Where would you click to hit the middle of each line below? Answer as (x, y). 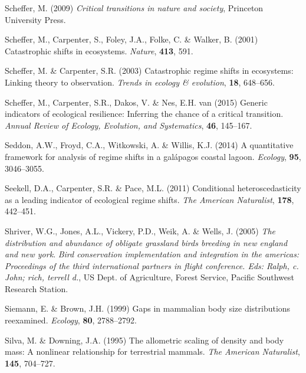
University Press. (35, 19)
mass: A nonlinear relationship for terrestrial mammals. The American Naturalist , (152, 351)
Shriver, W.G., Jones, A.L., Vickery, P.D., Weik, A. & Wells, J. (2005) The (140, 230)
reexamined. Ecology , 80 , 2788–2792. (71, 320)
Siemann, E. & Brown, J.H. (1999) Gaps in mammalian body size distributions (148, 308)
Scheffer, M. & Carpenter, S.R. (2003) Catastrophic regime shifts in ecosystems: (149, 71)
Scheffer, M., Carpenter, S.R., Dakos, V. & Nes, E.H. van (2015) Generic (136, 102)
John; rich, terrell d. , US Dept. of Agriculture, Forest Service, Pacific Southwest (149, 277)
